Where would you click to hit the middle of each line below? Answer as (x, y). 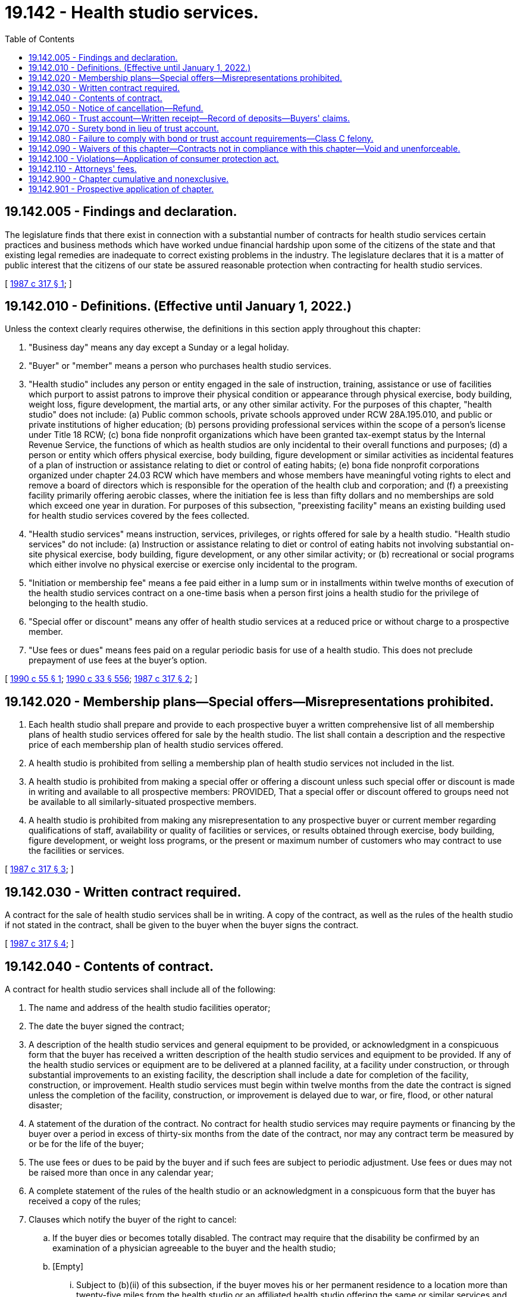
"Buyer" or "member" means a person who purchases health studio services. (180, 366)
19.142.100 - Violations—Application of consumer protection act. (154, 158)
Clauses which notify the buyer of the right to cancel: (133, 1219)
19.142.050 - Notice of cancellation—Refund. (116, 108)
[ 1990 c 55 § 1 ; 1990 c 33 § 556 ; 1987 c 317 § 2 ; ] (101, 679)
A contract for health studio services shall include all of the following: (140, 989)
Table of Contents (40, 39)
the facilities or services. (76, 851)
